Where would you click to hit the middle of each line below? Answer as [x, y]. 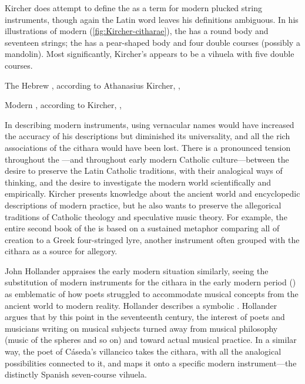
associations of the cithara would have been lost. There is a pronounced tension [148, 147]
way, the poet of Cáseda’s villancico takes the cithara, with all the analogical [143, 351]
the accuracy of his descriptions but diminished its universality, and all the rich [148, 136]
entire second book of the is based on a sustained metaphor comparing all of [142, 228]
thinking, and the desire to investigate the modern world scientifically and [138, 182]
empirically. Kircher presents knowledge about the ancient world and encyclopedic [152, 193]
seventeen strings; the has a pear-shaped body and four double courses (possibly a [152, 42]
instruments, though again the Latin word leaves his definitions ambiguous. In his [152, 19]
